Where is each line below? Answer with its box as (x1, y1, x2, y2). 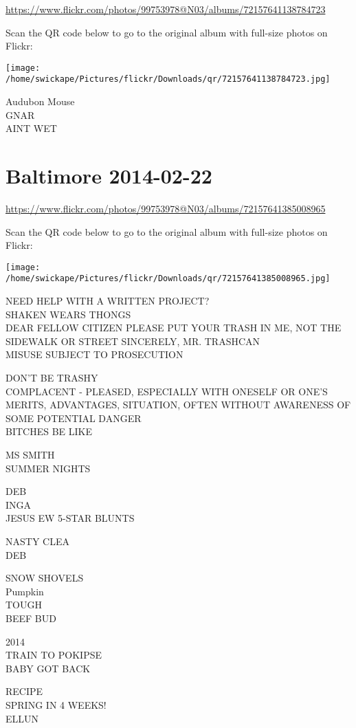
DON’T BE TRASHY (5, 371, 98, 385)
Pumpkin (5, 584, 44, 598)
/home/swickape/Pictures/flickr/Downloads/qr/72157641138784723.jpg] (5, 74, 331, 85)
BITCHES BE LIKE (5, 424, 92, 439)
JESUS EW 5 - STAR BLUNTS (5, 511, 135, 525)
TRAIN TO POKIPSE (5, 648, 102, 662)
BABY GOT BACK (5, 661, 91, 675)
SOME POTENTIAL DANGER (5, 410, 142, 425)
